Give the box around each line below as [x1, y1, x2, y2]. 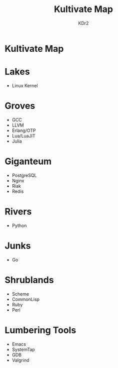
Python [11, 222, 27, 228]
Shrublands [4, 274, 54, 286]
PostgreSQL [11, 172, 37, 178]
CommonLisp [11, 296, 39, 302]
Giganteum [4, 156, 52, 167]
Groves [4, 100, 35, 111]
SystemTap [11, 346, 35, 352]
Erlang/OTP [11, 127, 36, 134]
